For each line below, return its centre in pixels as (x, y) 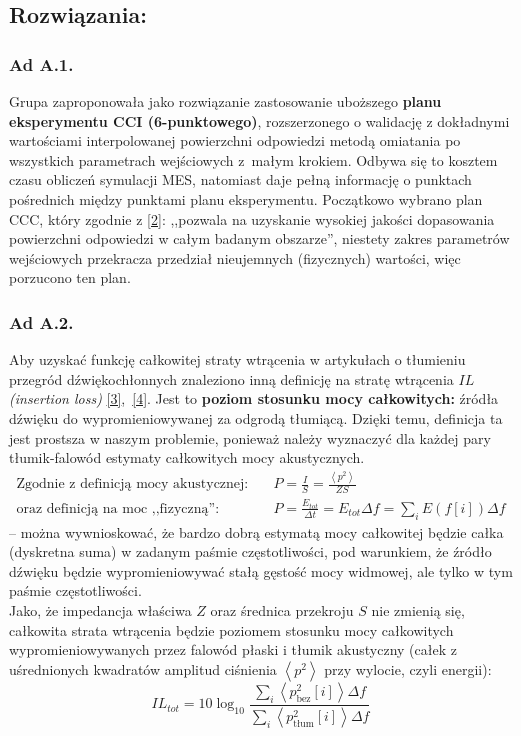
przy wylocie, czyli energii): (408, 668)
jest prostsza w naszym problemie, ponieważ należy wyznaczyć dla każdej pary (250, 437)
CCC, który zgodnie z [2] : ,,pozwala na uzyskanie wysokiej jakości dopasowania (252, 218)
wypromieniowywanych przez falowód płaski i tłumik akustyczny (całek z (233, 649)
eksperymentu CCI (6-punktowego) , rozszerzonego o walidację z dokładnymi (259, 120)
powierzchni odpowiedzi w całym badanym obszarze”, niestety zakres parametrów (259, 238)
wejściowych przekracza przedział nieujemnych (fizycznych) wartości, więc (235, 257)
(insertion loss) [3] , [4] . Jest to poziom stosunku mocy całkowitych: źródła (254, 398)
